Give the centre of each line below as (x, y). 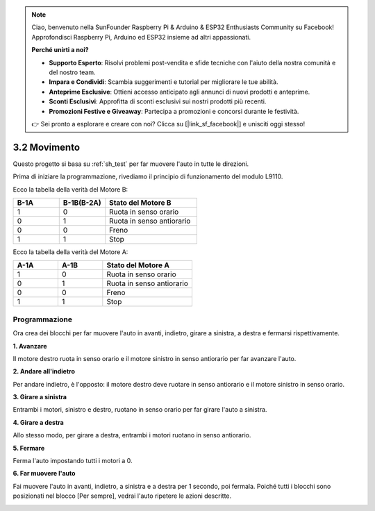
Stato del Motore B (140, 203)
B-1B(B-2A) (82, 203)
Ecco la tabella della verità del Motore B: (70, 189)
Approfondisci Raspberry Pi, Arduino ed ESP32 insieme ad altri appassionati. (141, 37)
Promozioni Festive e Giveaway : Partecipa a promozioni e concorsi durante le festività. (174, 111)
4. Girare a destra (38, 422)
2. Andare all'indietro (44, 371)
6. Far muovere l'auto (44, 474)
